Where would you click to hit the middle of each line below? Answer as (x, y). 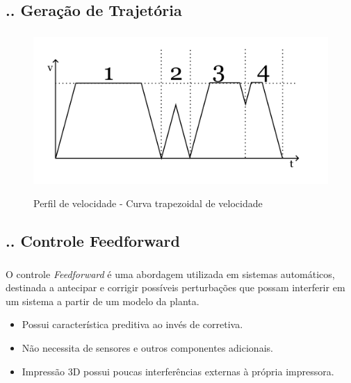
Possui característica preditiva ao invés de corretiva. (132, 324)
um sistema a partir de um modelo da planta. (103, 301)
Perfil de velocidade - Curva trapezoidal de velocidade (148, 203)
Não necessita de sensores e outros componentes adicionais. (147, 347)
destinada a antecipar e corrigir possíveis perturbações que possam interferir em (175, 287)
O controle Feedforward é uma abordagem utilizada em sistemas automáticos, (170, 274)
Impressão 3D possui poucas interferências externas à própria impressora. (178, 371)
